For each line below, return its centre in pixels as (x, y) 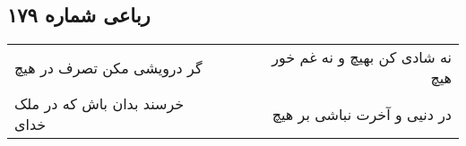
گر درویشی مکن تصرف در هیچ (108, 67)
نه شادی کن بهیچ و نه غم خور (362, 57)
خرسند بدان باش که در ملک (99, 104)
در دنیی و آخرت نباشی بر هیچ (362, 114)
